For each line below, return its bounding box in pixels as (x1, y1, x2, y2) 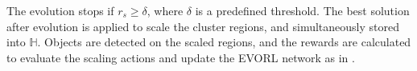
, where (147, 2, 184, 18)
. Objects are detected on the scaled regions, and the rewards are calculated (37, 34, 411, 50)
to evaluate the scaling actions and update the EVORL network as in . (6, 49, 355, 65)
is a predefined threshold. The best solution (195, 2, 410, 18)
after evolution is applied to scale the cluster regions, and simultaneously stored (6, 18, 399, 34)
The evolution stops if (6, 2, 114, 18)
